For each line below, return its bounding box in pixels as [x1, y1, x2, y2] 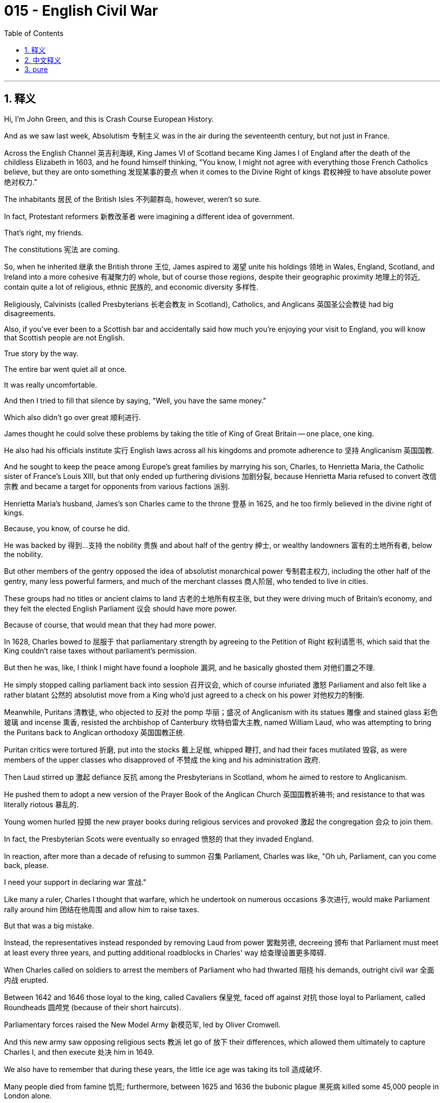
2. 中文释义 [24, 55, 61, 64]
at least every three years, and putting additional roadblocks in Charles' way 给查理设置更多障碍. [4, 948, 326, 957]
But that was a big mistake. [4, 921, 94, 930]
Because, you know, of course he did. [4, 524, 130, 533]
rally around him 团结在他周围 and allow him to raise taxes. [4, 905, 199, 914]
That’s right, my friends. [4, 228, 84, 237]
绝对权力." [4, 177, 38, 186]
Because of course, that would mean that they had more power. [4, 620, 216, 629]
